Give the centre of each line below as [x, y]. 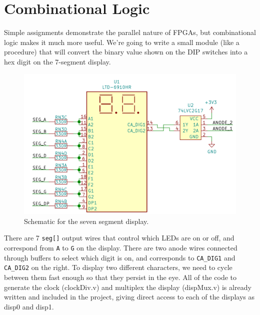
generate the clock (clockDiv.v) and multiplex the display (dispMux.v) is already [128, 287]
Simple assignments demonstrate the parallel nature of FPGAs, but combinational [130, 32]
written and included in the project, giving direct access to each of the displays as [129, 297]
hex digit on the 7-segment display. [57, 61]
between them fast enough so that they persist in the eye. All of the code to [120, 277]
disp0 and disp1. [29, 306]
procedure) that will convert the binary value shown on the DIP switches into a [126, 52]
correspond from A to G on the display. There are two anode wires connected [121, 248]
